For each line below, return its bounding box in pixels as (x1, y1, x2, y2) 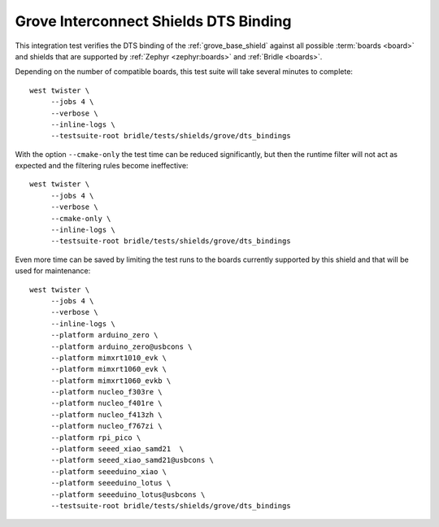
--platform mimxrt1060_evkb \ (50, 376, 172, 385)
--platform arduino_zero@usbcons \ (50, 342, 193, 351)
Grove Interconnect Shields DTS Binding (15, 12, 292, 30)
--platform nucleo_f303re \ (50, 387, 163, 397)
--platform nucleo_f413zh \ (50, 410, 163, 419)
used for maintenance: (15, 266, 91, 276)
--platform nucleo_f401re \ (50, 399, 163, 408)
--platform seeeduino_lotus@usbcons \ (50, 490, 206, 499)
